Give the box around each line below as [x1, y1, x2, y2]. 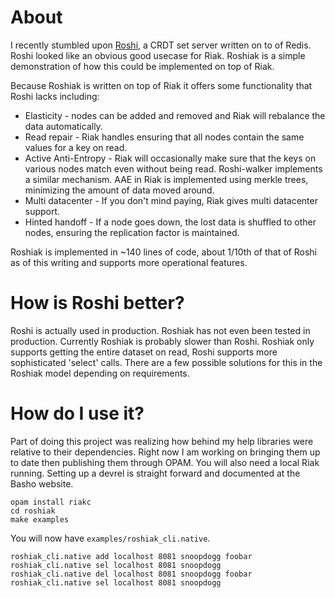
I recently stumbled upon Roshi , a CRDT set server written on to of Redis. [10, 39, 312, 51]
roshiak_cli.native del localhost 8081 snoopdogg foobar [10, 569, 253, 579]
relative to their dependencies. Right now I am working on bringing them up [10, 446, 321, 458]
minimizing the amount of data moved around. [24, 184, 215, 196]
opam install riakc [10, 497, 92, 507]
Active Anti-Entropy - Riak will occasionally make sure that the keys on [24, 152, 317, 164]
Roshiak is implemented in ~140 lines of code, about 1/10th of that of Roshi [10, 246, 317, 258]
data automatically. [24, 120, 103, 132]
